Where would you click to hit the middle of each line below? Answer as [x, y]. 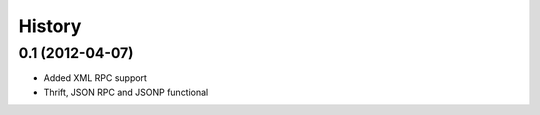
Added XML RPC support [95, 78]
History [50, 26]
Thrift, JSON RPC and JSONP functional [126, 92]
